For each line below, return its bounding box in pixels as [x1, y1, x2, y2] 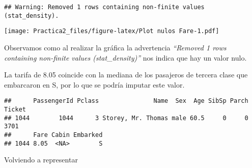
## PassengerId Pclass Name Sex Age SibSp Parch [4, 97, 248, 105]
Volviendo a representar [4, 154, 78, 165]
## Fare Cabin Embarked [4, 131, 103, 138]
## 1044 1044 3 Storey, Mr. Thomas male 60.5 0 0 [4, 114, 248, 122]
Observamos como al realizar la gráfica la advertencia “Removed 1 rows [4, 42, 227, 52]
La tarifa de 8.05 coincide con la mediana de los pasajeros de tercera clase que [4, 69, 248, 80]
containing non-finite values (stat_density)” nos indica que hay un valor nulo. [4, 52, 247, 63]
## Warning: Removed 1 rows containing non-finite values [4, 4, 205, 11]
